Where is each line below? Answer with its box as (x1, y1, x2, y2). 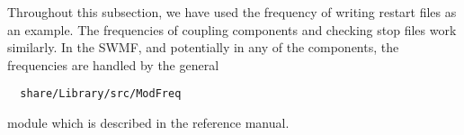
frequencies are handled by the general (7, 55, 219, 74)
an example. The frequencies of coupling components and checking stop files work (7, 20, 457, 39)
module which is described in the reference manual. (7, 113, 290, 132)
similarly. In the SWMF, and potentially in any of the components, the (7, 38, 399, 57)
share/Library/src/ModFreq (20, 87, 182, 101)
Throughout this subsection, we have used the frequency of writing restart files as (7, 3, 457, 21)
